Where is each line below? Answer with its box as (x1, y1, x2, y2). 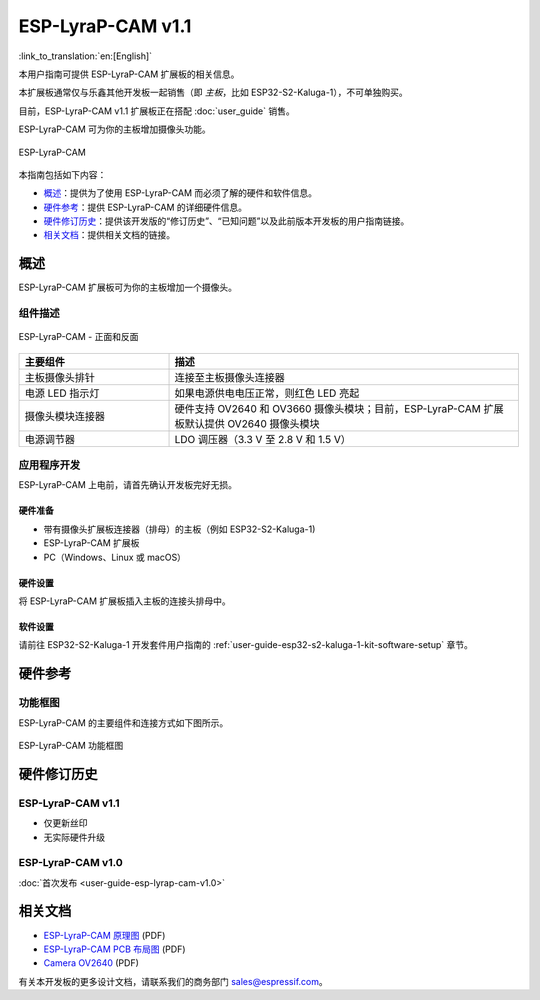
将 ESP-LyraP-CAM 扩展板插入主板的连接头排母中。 (18, 595, 231, 607)
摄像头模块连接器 (24, 409, 105, 423)
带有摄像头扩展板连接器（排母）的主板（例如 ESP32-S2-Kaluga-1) (43, 523, 316, 535)
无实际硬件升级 (43, 831, 105, 843)
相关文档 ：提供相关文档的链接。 (43, 229, 175, 241)
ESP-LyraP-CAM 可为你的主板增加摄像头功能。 (18, 123, 212, 135)
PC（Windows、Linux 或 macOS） (43, 551, 187, 563)
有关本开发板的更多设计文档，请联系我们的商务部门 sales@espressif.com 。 (18, 975, 329, 987)
